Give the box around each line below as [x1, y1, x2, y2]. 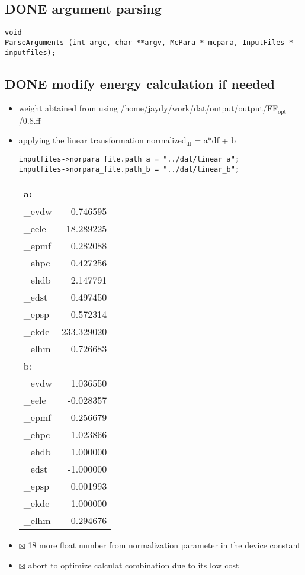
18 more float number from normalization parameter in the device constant [28, 539, 301, 551]
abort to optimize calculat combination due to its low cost [28, 558, 239, 571]
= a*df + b [194, 134, 236, 146]
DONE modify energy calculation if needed [5, 74, 275, 92]
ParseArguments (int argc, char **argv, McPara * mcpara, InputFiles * [5, 38, 293, 47]
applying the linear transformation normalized [18, 134, 187, 146]
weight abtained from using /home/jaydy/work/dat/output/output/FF [18, 102, 278, 114]
